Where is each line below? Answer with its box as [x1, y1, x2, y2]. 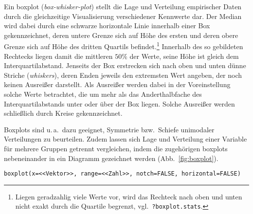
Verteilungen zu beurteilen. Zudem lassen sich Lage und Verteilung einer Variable [4, 134, 247, 144]
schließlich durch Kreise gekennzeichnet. [4, 108, 123, 118]
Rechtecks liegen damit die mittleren [4, 51, 113, 61]
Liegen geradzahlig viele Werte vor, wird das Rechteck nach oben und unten [15, 191, 242, 201]
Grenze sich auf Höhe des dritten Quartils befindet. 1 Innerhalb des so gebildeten [4, 40, 243, 52]
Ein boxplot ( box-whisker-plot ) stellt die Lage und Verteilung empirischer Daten [4, 1, 242, 11]
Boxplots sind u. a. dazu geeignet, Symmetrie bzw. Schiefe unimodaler [4, 124, 215, 134]
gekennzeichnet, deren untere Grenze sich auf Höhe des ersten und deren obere [4, 30, 238, 40]
